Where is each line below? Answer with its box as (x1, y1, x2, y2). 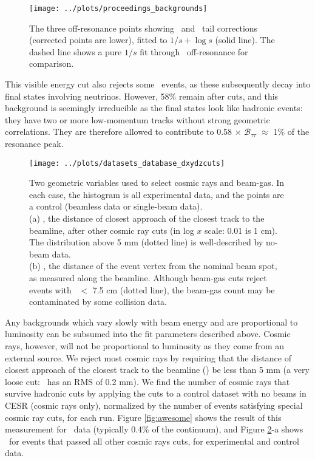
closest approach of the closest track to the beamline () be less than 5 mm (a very (5, 363, 310, 376)
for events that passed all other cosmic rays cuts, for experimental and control (8, 434, 299, 447)
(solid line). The (215, 33, 275, 46)
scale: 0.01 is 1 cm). (205, 224, 277, 236)
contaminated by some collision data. (29, 295, 167, 308)
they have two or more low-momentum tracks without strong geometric (5, 113, 270, 126)
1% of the (273, 125, 310, 138)
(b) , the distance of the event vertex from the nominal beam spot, (29, 259, 277, 272)
